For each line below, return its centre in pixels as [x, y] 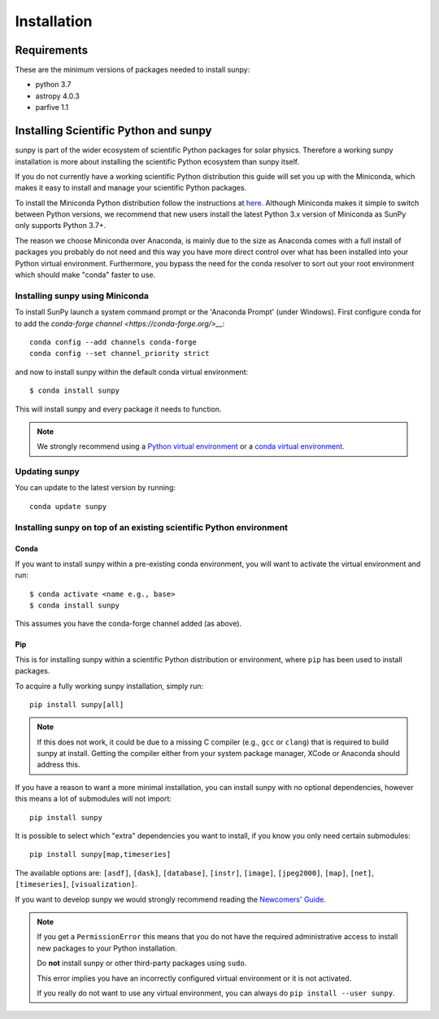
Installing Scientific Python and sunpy [113, 131]
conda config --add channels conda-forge [113, 342]
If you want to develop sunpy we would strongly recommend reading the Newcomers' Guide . [171, 899]
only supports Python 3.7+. [61, 226]
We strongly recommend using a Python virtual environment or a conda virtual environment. [191, 446]
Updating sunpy [48, 472]
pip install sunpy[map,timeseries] [100, 854]
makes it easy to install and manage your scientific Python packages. [131, 188]
